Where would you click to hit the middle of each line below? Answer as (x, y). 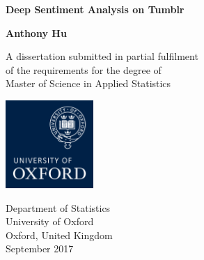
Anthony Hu (36, 32)
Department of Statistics (58, 207)
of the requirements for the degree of (84, 69)
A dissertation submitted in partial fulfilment (102, 56)
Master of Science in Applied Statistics (88, 83)
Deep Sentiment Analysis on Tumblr (95, 9)
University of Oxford (50, 221)
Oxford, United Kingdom (59, 235)
